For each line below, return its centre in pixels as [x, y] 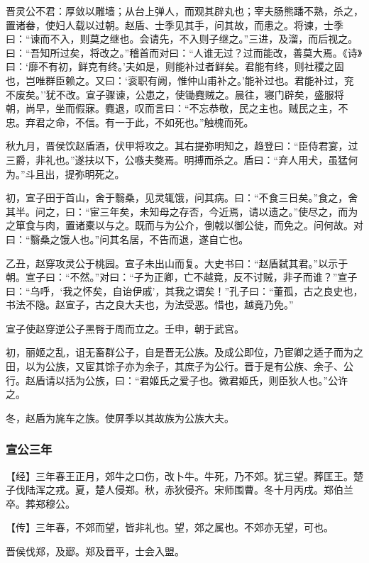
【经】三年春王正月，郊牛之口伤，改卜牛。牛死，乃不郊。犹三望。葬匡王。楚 [184, 475]
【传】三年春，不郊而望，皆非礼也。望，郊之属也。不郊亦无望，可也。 [170, 527]
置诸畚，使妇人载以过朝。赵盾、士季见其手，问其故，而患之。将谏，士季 [175, 24]
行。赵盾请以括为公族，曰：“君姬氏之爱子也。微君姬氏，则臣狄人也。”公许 [177, 380]
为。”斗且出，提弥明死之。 [65, 173]
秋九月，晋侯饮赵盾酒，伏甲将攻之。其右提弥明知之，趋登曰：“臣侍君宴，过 [182, 146]
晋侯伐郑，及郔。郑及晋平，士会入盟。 [95, 551]
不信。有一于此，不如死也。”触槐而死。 [164, 122]
